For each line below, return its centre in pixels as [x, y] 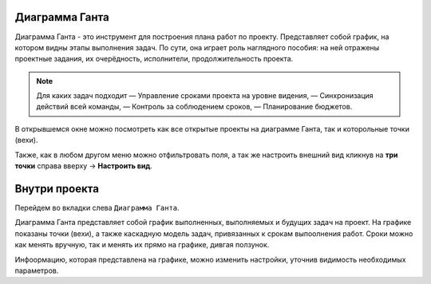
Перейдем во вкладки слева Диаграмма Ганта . [97, 207]
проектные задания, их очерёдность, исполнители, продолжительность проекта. [154, 59]
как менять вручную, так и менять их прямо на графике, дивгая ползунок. [142, 245]
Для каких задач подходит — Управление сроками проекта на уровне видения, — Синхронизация [205, 96]
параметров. [37, 270]
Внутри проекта [57, 189]
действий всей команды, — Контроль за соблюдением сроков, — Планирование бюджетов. [194, 107]
